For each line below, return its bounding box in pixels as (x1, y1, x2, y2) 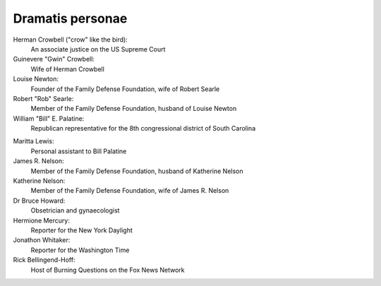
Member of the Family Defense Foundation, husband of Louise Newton (30, 105, 237, 113)
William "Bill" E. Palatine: (13, 114, 85, 123)
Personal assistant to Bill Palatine (30, 147, 127, 155)
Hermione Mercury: (13, 216, 70, 225)
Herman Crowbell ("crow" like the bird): (13, 35, 128, 44)
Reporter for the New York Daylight (30, 226, 133, 234)
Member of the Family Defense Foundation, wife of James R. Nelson (30, 186, 229, 195)
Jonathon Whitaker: (13, 236, 71, 244)
